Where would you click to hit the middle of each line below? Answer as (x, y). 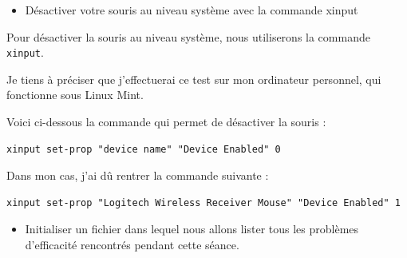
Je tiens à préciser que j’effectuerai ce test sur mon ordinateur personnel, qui (194, 79)
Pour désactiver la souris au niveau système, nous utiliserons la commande (188, 36)
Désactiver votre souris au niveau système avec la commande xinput (192, 10)
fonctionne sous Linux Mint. (75, 95)
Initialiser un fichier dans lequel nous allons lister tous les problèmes (192, 229)
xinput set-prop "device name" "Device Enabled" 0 (144, 149)
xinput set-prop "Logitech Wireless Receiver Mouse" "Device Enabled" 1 (203, 202)
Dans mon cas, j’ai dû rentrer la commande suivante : (138, 175)
